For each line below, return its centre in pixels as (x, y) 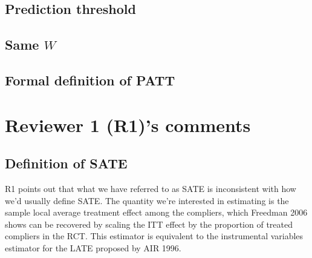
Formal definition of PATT (90, 80)
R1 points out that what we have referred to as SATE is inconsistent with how (151, 188)
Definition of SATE (66, 163)
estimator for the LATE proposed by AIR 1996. (93, 247)
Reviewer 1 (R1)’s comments (128, 124)
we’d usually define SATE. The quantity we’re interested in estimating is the (147, 200)
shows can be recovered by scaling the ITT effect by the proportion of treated (149, 224)
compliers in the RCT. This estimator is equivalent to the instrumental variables (154, 236)
